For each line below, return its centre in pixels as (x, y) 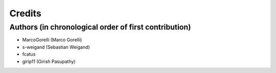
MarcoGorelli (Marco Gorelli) (52, 40)
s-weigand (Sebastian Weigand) (56, 47)
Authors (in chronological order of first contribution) (100, 27)
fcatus (29, 54)
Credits (26, 13)
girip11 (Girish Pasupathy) (49, 61)
